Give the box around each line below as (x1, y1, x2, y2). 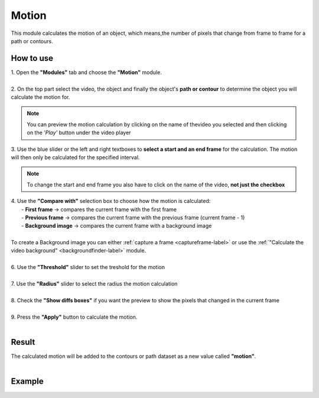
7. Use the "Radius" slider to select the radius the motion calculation (11, 280, 178, 287)
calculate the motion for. (11, 93, 70, 101)
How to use (11, 53, 53, 63)
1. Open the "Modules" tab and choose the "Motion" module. (11, 69, 162, 76)
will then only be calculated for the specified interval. (11, 154, 140, 161)
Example (11, 376, 44, 387)
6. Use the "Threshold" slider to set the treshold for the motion (11, 264, 165, 271)
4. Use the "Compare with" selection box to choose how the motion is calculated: (11, 198, 211, 205)
